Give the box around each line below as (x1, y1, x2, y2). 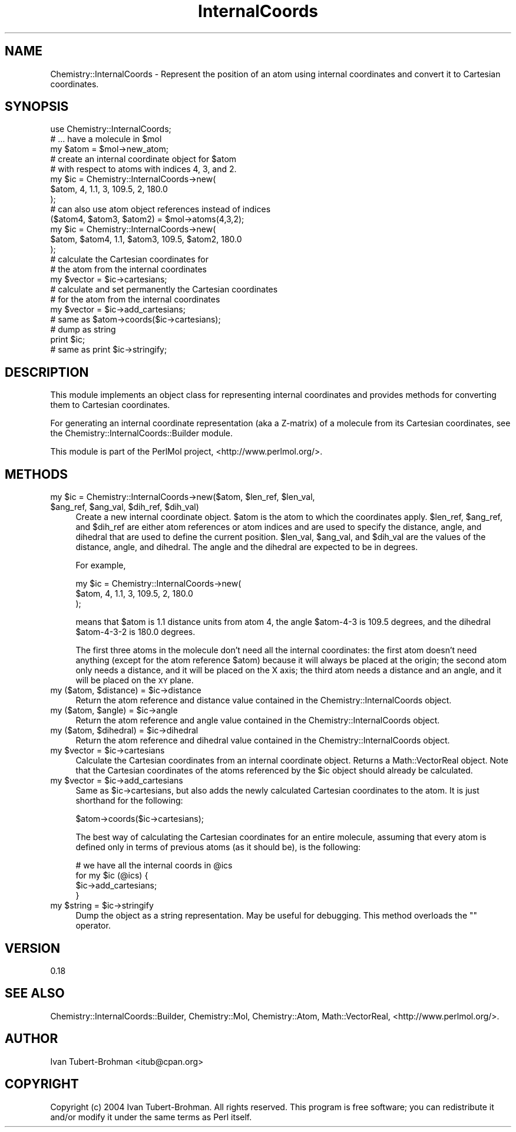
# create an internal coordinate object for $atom (50, 154, 237, 164)
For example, (75, 560, 126, 571)
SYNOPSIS (5, 99, 69, 114)
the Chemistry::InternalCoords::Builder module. (50, 428, 233, 439)
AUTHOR (5, 1031, 58, 1047)
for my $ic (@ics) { (75, 870, 148, 881)
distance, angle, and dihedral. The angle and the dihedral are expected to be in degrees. (75, 542, 418, 552)
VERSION (5, 940, 61, 956)
